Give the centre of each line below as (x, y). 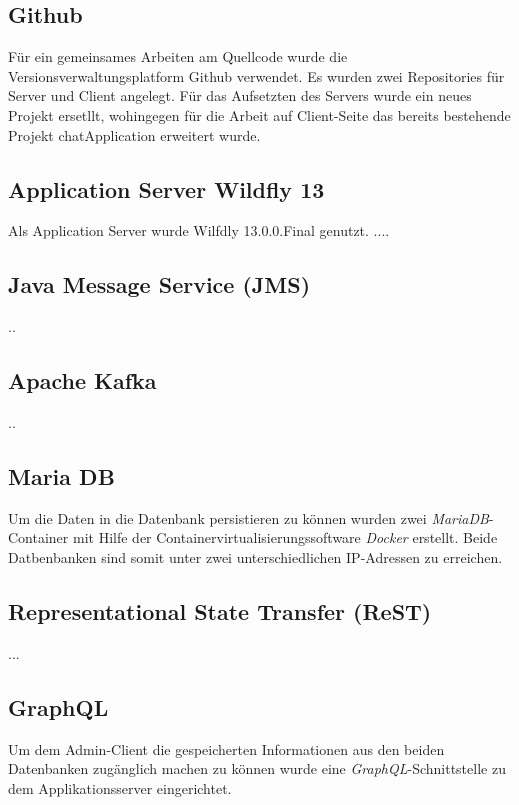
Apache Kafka (82, 380)
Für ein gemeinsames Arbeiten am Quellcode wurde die (178, 56)
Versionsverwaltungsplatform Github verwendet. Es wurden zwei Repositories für (256, 75)
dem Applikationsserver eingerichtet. (120, 787)
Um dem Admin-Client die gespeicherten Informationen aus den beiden (226, 748)
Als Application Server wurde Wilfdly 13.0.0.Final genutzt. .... (199, 230)
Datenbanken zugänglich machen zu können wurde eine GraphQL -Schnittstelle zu (257, 768)
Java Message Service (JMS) (159, 284)
